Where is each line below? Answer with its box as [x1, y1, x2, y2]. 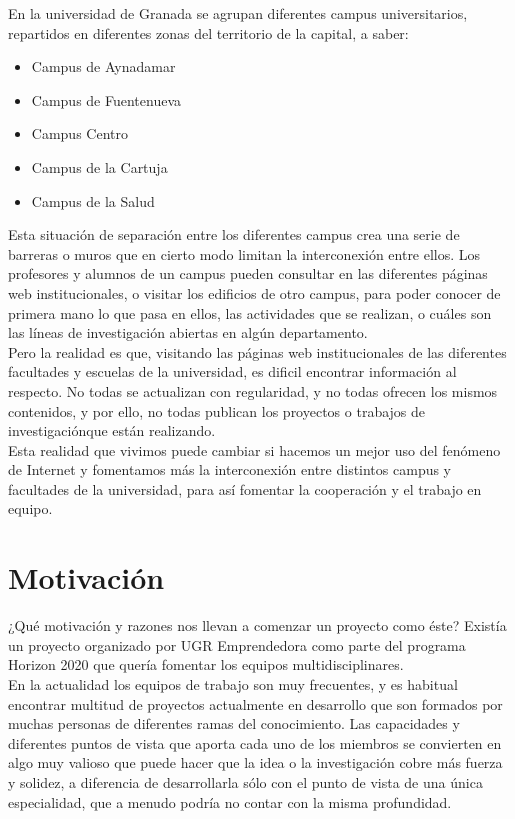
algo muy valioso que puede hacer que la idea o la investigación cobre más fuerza [8, 752, 503, 773]
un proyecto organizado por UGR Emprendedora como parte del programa [8, 634, 466, 655]
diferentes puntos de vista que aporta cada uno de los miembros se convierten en [8, 732, 502, 753]
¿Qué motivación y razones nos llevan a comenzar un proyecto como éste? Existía [8, 615, 507, 636]
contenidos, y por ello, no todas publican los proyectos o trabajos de [8, 400, 426, 421]
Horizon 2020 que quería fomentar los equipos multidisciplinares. [8, 654, 404, 675]
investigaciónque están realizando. [8, 420, 216, 441]
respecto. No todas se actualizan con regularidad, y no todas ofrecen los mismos [8, 380, 498, 401]
